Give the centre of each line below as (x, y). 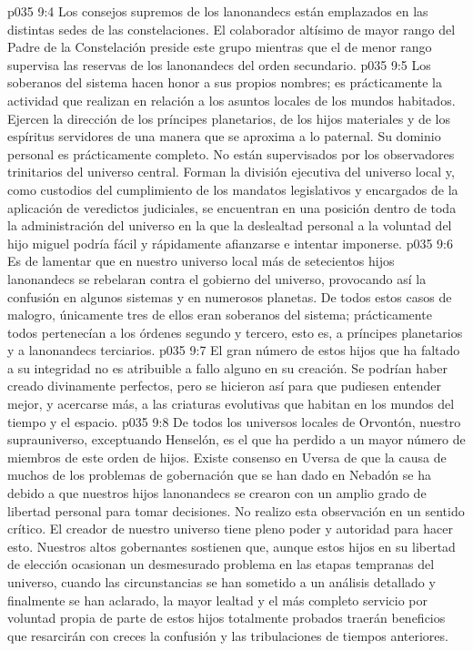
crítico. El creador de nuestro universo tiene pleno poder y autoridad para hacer (230, 529)
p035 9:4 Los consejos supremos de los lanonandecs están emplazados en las (218, 11)
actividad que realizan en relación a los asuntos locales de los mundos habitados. (231, 100)
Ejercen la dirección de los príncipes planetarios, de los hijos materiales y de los (229, 118)
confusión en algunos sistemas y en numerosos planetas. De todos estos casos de (230, 296)
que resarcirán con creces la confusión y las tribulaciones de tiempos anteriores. (228, 635)
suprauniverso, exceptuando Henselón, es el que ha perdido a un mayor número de (236, 439)
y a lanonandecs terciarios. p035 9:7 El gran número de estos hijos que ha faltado (234, 350)
